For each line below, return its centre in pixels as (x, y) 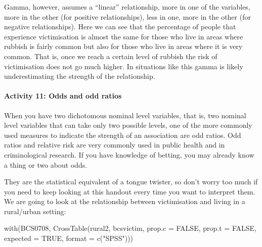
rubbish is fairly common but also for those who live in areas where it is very (123, 46)
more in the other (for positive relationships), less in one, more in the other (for (127, 16)
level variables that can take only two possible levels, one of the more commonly (128, 125)
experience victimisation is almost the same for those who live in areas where (123, 36)
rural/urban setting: (35, 211)
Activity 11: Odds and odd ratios (63, 96)
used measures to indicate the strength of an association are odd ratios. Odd (123, 135)
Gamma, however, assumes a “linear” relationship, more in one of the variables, (127, 7)
